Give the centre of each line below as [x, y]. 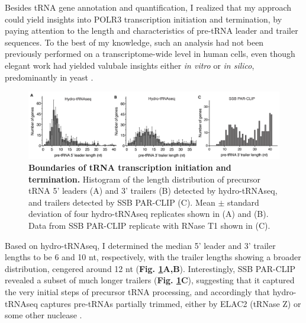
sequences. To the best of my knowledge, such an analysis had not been [134, 42]
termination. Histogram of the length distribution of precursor [145, 179]
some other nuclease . [44, 315]
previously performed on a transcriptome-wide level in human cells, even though [150, 54]
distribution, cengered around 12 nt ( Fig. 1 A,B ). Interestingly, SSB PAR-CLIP [150, 268]
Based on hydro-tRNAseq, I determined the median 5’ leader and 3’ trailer [140, 245]
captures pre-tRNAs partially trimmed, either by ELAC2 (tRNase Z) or [171, 303]
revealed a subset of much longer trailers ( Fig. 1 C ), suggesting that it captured [150, 280]
